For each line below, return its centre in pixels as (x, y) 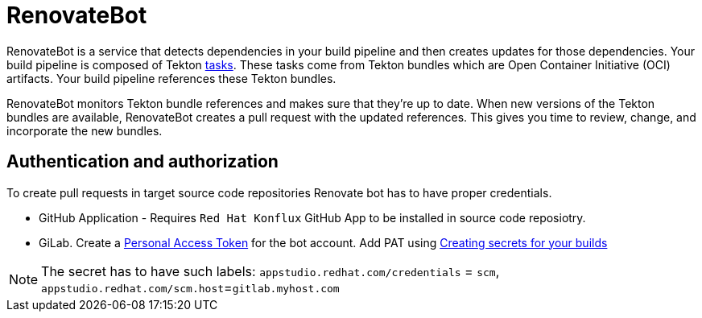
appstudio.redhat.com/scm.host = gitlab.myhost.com (190, 287)
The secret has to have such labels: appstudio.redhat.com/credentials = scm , (270, 271)
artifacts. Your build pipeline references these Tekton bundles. (171, 78)
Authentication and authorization (142, 162)
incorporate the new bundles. (85, 130)
